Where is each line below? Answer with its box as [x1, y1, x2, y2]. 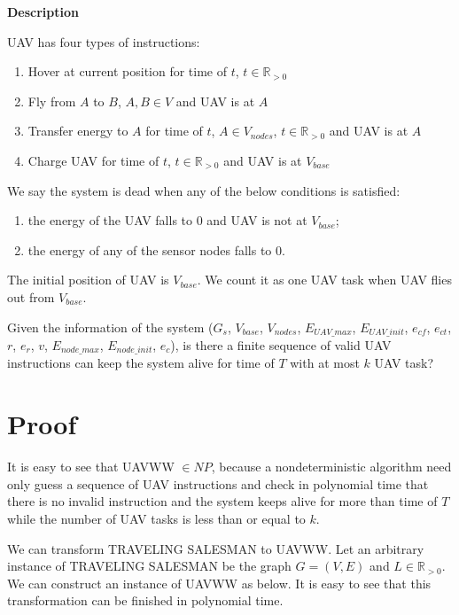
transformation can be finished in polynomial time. [7, 591, 284, 610]
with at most [290, 354, 360, 372]
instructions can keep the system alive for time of [7, 354, 275, 372]
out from [7, 287, 55, 306]
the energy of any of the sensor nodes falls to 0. [27, 240, 285, 259]
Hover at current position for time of [27, 62, 228, 81]
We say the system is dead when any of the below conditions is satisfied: [7, 181, 401, 199]
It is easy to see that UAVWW [7, 457, 175, 476]
